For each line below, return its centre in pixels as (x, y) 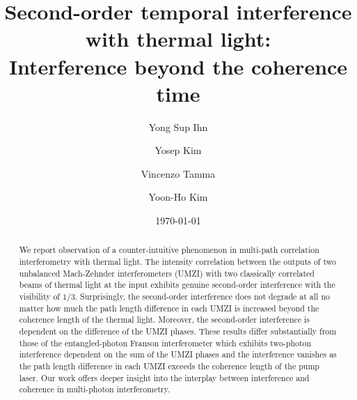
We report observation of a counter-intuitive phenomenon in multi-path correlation (169, 250)
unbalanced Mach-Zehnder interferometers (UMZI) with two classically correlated (167, 273)
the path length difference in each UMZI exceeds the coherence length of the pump (169, 366)
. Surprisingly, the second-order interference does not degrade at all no (202, 297)
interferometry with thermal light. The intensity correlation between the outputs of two (177, 262)
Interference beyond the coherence (178, 66)
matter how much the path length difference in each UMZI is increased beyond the (169, 308)
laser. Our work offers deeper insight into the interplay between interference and (164, 377)
